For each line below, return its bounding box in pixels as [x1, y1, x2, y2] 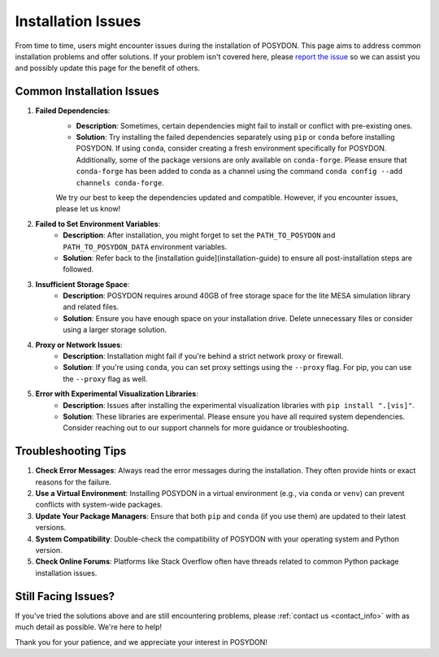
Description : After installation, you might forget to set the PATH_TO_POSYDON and [63, 230, 336, 240]
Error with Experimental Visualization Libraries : [35, 389, 198, 398]
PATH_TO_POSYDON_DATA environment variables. [63, 241, 228, 251]
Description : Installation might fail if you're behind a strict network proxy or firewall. [63, 351, 344, 361]
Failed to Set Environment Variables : [35, 219, 161, 228]
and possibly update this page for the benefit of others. [15, 63, 201, 73]
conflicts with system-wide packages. [35, 500, 163, 510]
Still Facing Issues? [15, 590, 115, 603]
